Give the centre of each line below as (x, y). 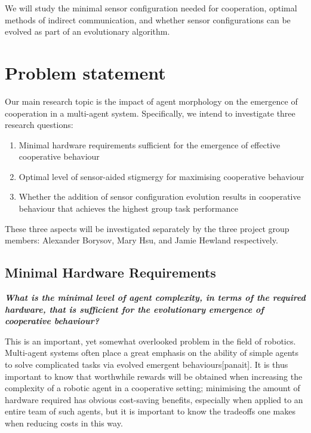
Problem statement (85, 72)
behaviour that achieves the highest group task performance (128, 208)
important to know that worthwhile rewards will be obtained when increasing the (154, 376)
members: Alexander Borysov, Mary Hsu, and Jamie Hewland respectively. (141, 240)
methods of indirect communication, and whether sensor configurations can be (148, 19)
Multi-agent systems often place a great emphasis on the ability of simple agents (152, 353)
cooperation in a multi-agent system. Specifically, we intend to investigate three (150, 113)
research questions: (39, 125)
